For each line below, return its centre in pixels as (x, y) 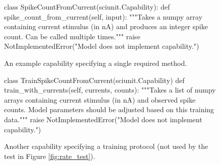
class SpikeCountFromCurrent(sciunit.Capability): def (87, 7)
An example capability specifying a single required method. (96, 63)
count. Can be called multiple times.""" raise (72, 36)
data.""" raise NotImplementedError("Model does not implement (103, 119)
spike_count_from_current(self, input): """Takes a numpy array (103, 16)
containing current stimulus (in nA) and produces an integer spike (106, 26)
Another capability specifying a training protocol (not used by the (106, 146)
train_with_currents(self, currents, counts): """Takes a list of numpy (110, 90)
